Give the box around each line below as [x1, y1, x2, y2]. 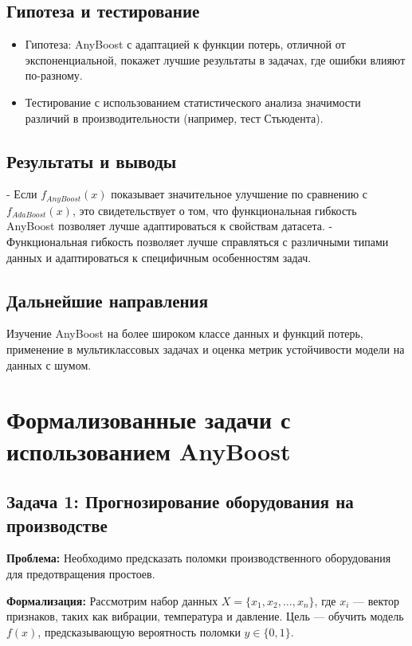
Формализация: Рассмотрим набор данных [6, 592, 218, 609]
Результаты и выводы [6, 148, 177, 173]
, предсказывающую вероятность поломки [37, 623, 241, 640]
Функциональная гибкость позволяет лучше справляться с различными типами [6, 233, 389, 250]
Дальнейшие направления [6, 288, 209, 312]
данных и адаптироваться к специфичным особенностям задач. [6, 249, 312, 265]
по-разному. [25, 67, 83, 84]
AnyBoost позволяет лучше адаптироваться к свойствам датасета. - [6, 217, 333, 234]
